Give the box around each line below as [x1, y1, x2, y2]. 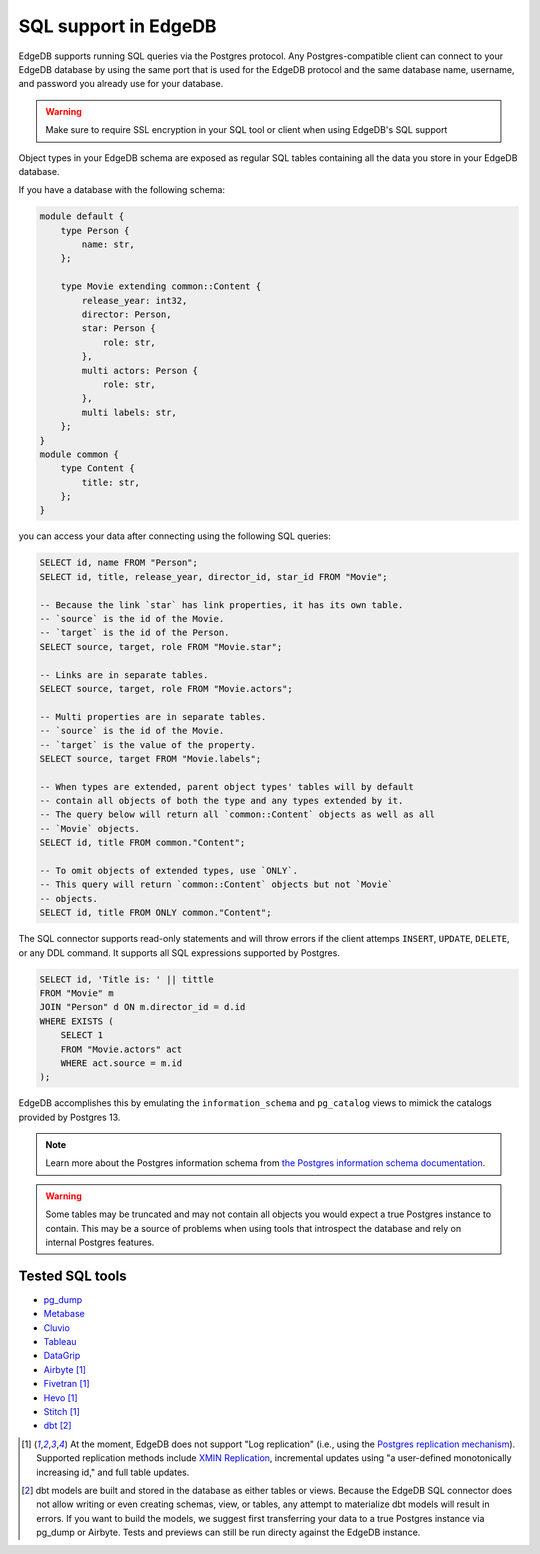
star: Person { [81, 323, 157, 334]
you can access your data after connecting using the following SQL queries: [18, 530, 332, 542]
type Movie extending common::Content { [60, 281, 262, 292]
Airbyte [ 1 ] [43, 1363, 87, 1375]
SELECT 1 [60, 1030, 104, 1041]
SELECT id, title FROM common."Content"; [39, 837, 246, 849]
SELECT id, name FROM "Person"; [39, 557, 199, 569]
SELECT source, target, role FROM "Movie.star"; [39, 641, 283, 652]
